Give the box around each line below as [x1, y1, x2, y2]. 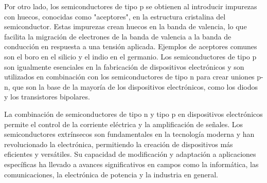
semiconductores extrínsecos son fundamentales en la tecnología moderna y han [4, 129, 255, 139]
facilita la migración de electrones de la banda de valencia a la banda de [4, 31, 232, 42]
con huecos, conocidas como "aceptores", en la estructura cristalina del [4, 11, 226, 22]
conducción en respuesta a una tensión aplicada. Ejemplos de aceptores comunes [4, 41, 257, 52]
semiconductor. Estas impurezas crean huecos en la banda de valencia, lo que [4, 21, 247, 32]
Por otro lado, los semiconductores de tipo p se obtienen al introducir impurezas [4, 1, 257, 11]
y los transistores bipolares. [4, 91, 90, 102]
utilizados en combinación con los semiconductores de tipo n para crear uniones [4, 71, 255, 82]
